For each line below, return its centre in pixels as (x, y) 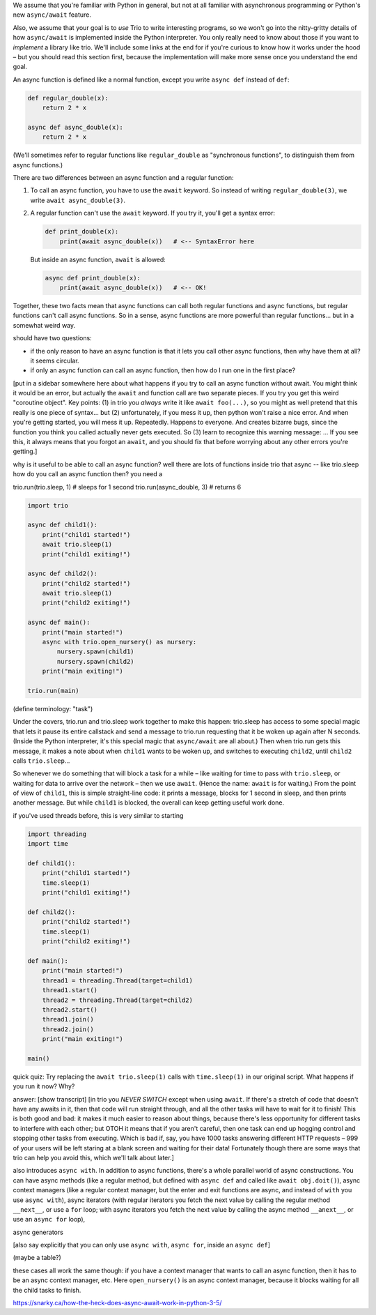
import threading (57, 834)
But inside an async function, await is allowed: (98, 259)
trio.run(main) (53, 691)
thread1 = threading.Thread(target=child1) (117, 980)
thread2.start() (70, 1010)
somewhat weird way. (44, 325)
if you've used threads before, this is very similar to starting (98, 815)
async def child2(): (62, 574)
